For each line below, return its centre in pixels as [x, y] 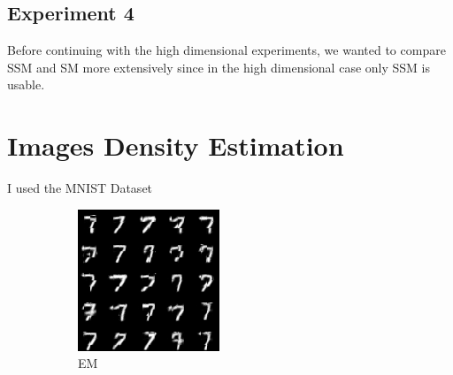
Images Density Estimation [176, 145]
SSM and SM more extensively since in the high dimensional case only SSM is [219, 67]
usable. [26, 84]
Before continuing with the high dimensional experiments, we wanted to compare [226, 50]
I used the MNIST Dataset [80, 188]
